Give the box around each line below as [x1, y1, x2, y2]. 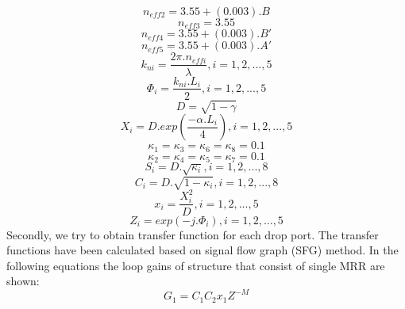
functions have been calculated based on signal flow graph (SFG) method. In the [6, 242, 399, 258]
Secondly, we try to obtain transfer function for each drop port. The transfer [6, 226, 379, 242]
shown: [6, 273, 40, 289]
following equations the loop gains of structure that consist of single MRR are [6, 257, 385, 273]
